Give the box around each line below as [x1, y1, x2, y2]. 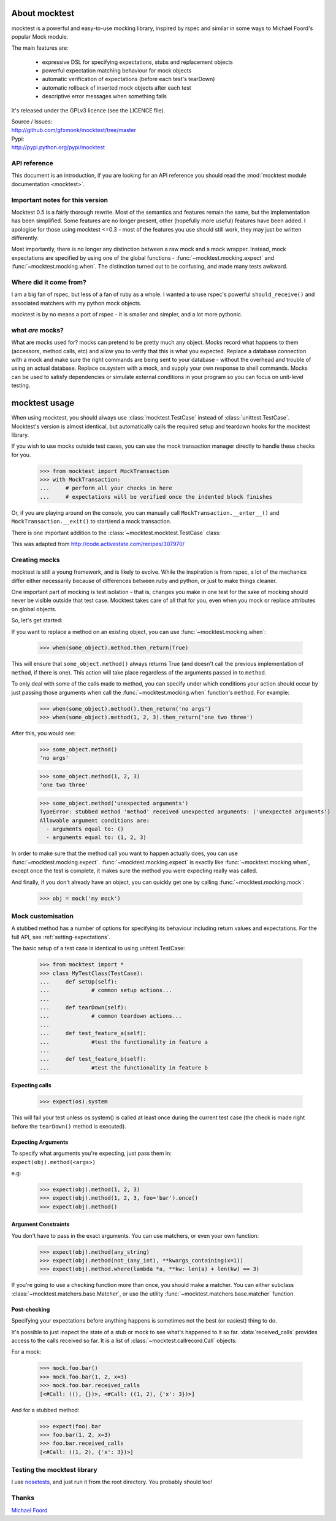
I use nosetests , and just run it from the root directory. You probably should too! [11, 1478, 213, 1486]
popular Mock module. [11, 33, 69, 40]
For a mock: [11, 1348, 42, 1356]
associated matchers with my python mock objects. [11, 299, 142, 307]
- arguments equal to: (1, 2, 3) [46, 834, 147, 841]
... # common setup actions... [39, 987, 173, 994]
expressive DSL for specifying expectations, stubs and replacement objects [42, 58, 233, 66]
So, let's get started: [11, 617, 63, 624]
